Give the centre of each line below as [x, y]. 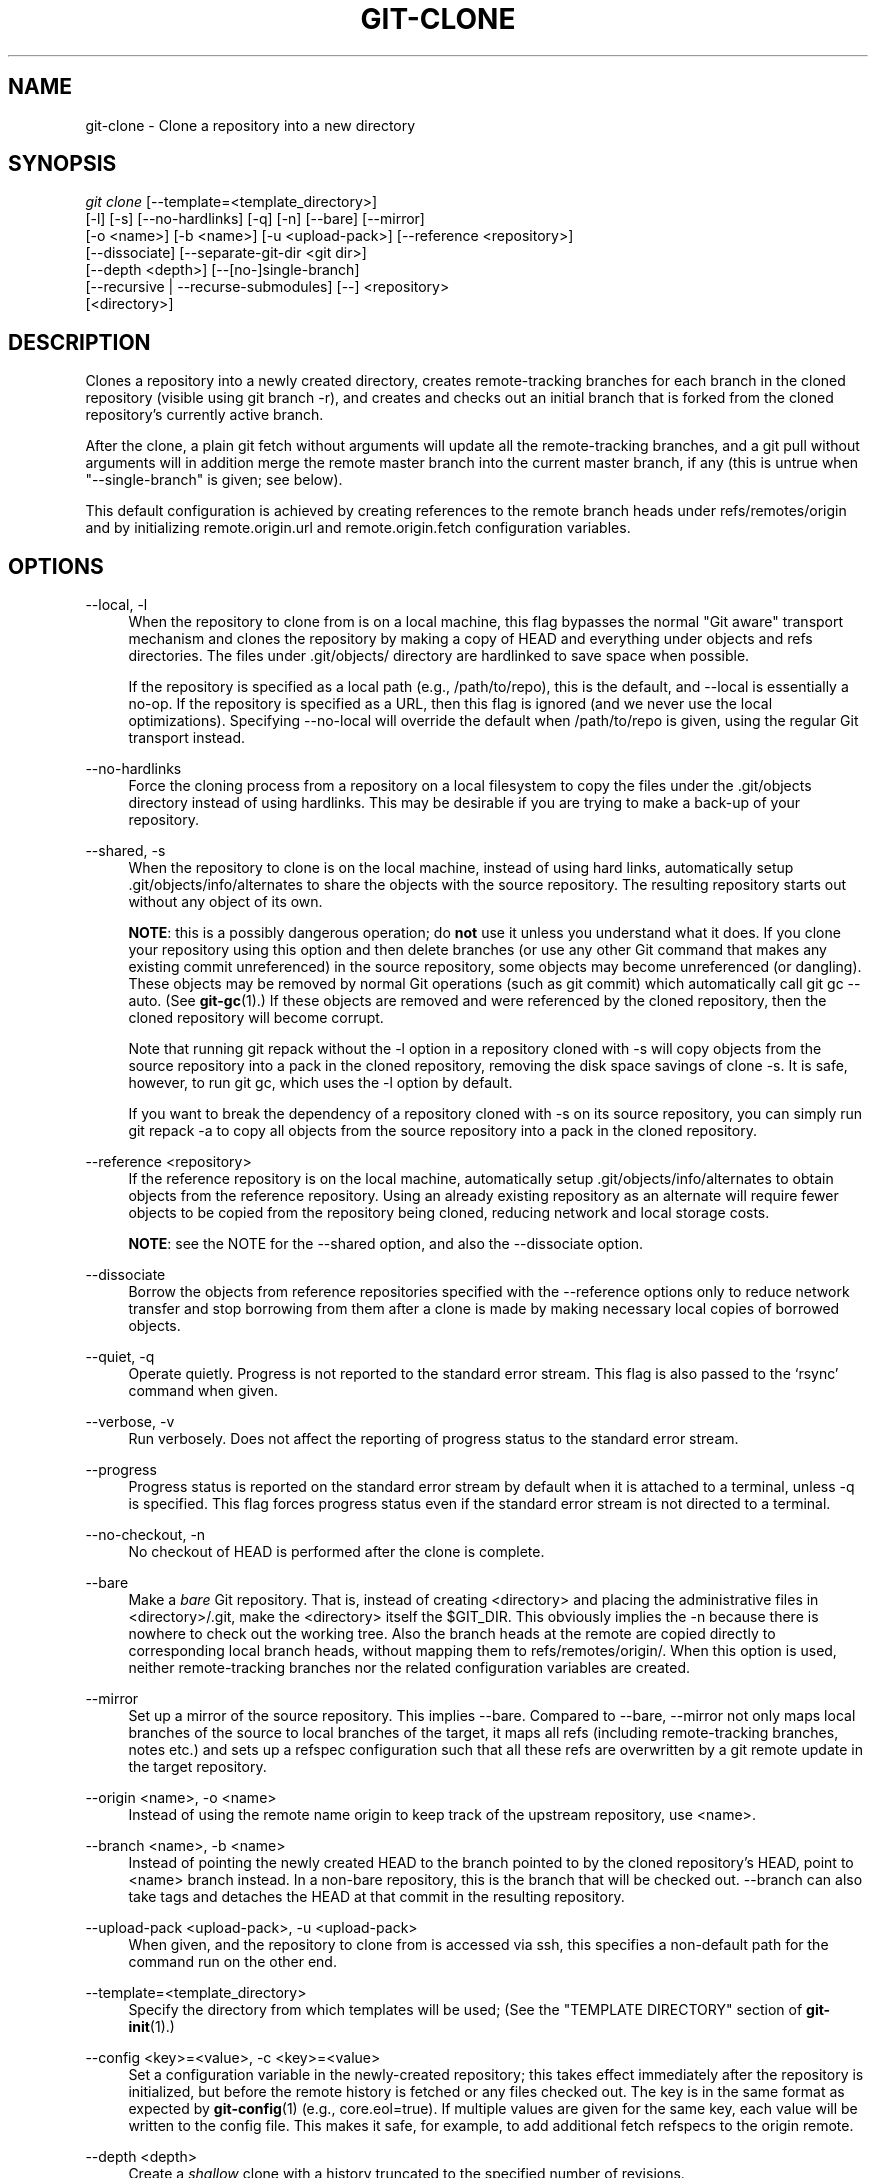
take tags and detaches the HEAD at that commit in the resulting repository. [376, 1897]
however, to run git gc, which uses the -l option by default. [320, 1083]
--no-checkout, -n [145, 1535]
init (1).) [151, 2027]
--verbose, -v [130, 1422]
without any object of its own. [225, 902]
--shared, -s [125, 851]
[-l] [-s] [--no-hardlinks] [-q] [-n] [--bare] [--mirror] [255, 219]
